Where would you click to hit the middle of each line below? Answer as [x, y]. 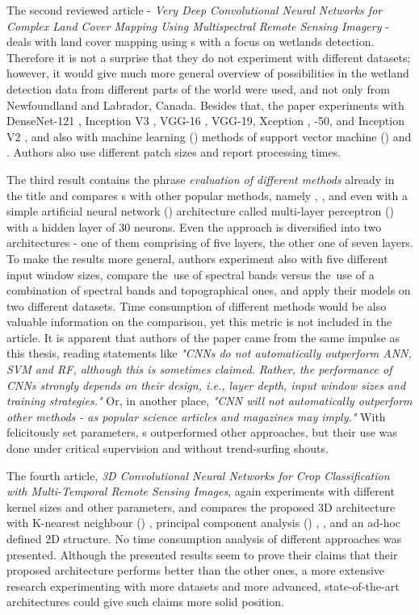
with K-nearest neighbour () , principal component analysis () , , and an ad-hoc [204, 523]
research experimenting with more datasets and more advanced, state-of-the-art [203, 586]
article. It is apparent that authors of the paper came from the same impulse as [203, 337]
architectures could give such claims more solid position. [145, 602]
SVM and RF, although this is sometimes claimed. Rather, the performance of [199, 369]
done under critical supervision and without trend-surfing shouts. [168, 448]
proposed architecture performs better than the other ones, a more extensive [196, 570]
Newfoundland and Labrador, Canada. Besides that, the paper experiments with [205, 105]
